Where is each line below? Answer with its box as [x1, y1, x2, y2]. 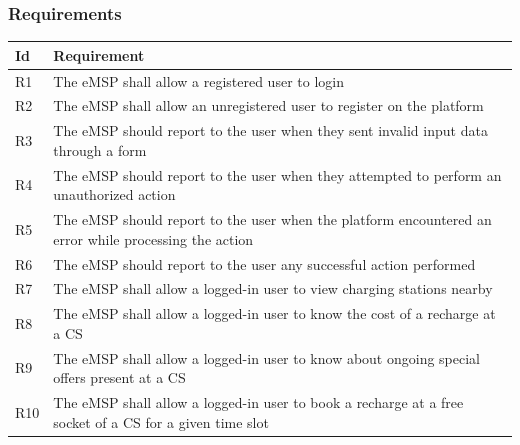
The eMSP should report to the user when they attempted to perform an [53, 164, 502, 185]
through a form [53, 139, 147, 160]
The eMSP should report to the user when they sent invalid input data [53, 120, 488, 141]
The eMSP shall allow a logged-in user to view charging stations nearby [53, 278, 493, 299]
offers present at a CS [53, 367, 186, 388]
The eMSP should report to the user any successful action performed [53, 253, 476, 274]
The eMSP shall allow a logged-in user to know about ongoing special [53, 347, 481, 368]
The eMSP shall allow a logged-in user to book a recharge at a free [53, 392, 464, 413]
